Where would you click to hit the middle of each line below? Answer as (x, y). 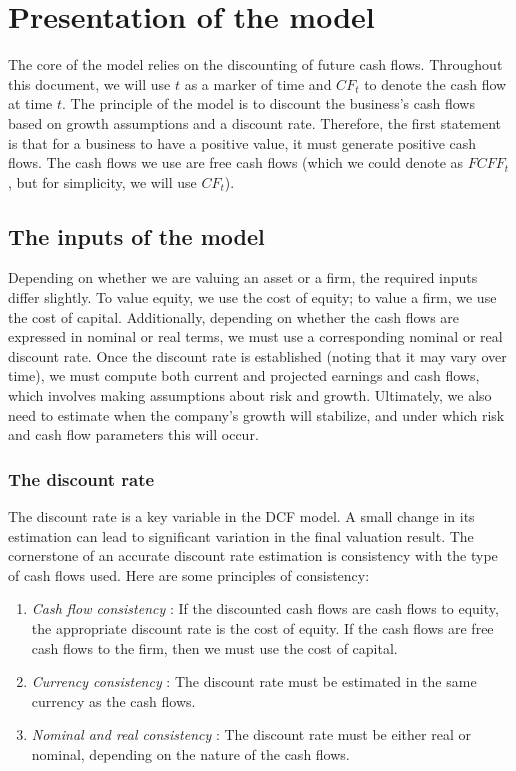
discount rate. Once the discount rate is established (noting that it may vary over (257, 355)
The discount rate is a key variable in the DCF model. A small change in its (241, 516)
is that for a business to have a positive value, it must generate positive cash (242, 142)
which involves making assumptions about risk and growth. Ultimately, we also (250, 395)
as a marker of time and (258, 83)
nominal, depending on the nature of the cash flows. (190, 753)
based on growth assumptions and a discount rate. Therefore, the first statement (255, 122)
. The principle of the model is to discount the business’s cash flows (268, 103)
